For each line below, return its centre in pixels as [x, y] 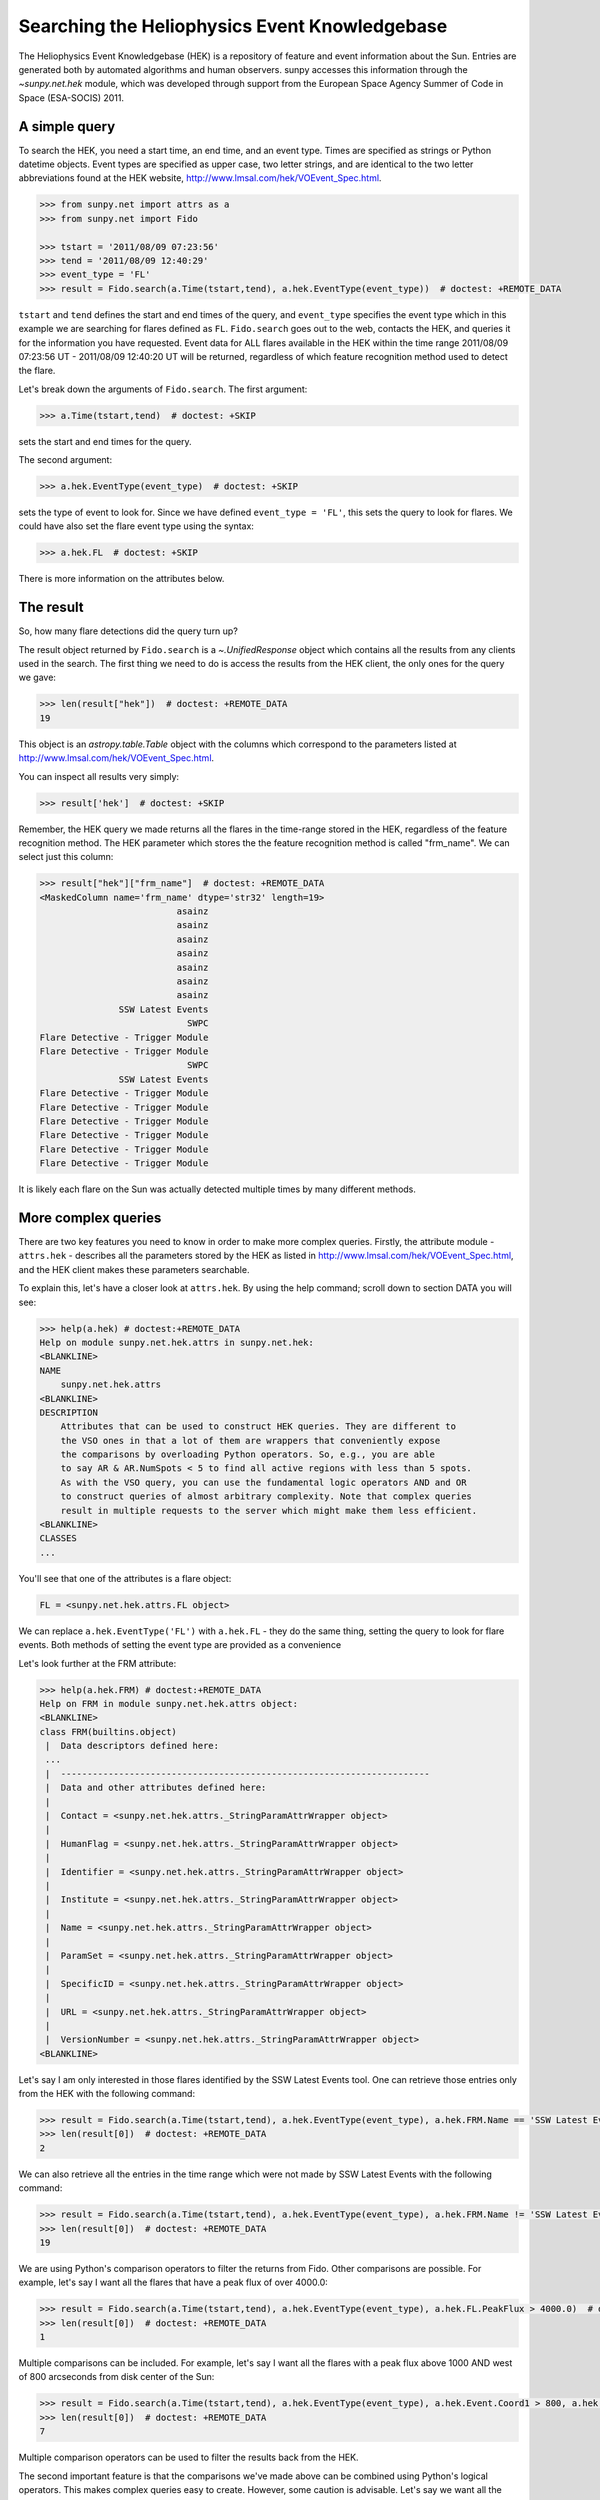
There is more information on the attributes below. [121, 579]
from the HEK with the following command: [106, 2094]
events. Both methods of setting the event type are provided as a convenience [180, 1645]
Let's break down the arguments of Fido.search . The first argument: [163, 389]
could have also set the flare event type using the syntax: [136, 526]
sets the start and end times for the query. [105, 441]
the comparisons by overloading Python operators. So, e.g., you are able [247, 1454]
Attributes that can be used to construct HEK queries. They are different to [258, 1426]
